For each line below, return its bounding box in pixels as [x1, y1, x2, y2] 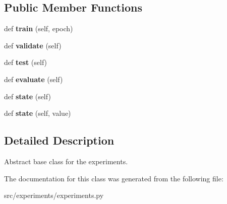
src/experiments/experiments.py [4, 190, 104, 200]
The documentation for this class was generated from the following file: [4, 173, 223, 183]
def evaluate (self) [4, 74, 63, 84]
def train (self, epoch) [4, 23, 73, 34]
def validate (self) [4, 40, 62, 50]
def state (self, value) [4, 108, 71, 118]
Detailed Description [4, 132, 115, 148]
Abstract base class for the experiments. [4, 156, 128, 166]
